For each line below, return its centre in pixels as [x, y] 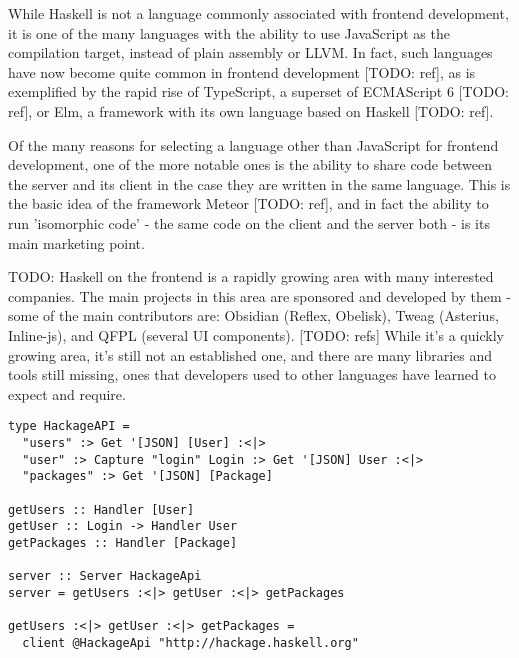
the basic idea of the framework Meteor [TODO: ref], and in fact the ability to [248, 203]
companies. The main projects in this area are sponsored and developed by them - [259, 295]
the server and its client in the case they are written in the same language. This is [259, 183]
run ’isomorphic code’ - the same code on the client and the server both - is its [249, 222]
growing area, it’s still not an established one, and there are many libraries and [250, 354]
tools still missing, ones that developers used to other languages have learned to [252, 374]
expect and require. [67, 393]
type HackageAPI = [69, 426]
